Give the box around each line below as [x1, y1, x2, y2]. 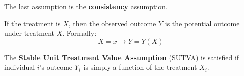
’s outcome [39, 62, 73, 72]
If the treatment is [4, 18, 61, 28]
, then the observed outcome [68, 18, 156, 28]
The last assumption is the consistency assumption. [4, 1, 168, 11]
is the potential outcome [165, 18, 240, 28]
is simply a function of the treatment [83, 62, 197, 72]
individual [4, 62, 35, 72]
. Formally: [62, 28, 97, 38]
